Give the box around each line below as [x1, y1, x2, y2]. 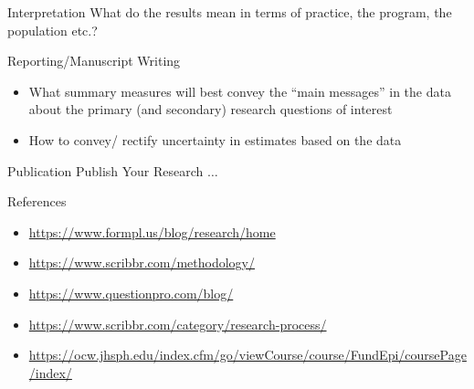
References [7, 192, 67, 211]
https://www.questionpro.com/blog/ [28, 283, 234, 302]
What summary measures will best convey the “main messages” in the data [28, 81, 451, 100]
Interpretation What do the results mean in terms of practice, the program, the [7, 3, 452, 21]
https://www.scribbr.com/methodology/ [28, 253, 255, 272]
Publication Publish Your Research [7, 161, 204, 180]
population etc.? [7, 20, 98, 39]
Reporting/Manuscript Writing [7, 51, 181, 70]
